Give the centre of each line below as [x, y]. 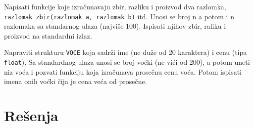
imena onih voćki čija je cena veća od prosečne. [76, 81]
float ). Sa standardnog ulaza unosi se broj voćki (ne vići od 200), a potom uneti [127, 62]
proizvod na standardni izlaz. [48, 35]
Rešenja [31, 115]
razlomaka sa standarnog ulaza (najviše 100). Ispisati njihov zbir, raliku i [115, 26]
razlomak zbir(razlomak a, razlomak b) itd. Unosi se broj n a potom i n [119, 16]
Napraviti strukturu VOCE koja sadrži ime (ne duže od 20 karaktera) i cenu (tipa [126, 52]
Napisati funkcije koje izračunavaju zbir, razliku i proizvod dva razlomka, [115, 6]
